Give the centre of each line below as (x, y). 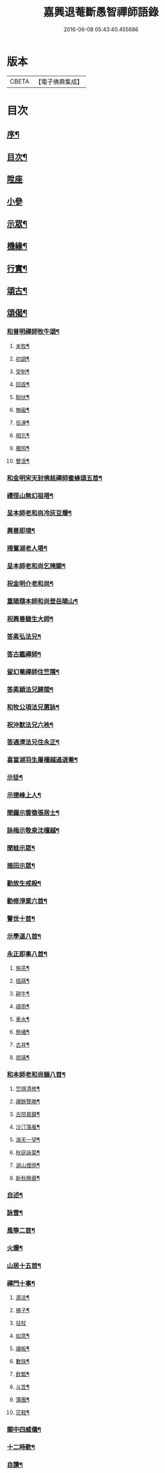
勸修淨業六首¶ (27, 901)
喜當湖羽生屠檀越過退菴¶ (42, 760)
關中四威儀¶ (24, 1429)
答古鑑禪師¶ (24, 654)
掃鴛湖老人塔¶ (27, 549)
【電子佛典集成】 (59, 82)
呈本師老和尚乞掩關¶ (36, 566)
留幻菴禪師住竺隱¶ (33, 672)
